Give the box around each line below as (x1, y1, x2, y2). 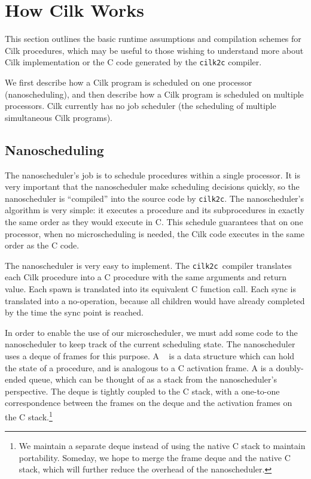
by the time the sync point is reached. (5, 306, 144, 319)
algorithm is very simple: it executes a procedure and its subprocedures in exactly (5, 204, 304, 216)
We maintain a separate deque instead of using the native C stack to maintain (19, 439, 306, 452)
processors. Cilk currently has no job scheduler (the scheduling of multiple (5, 99, 276, 112)
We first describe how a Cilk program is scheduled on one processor (5, 75, 252, 88)
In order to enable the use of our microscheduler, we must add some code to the (5, 326, 298, 338)
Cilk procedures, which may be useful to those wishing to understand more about (5, 44, 304, 56)
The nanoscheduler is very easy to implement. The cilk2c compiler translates (5, 259, 292, 271)
